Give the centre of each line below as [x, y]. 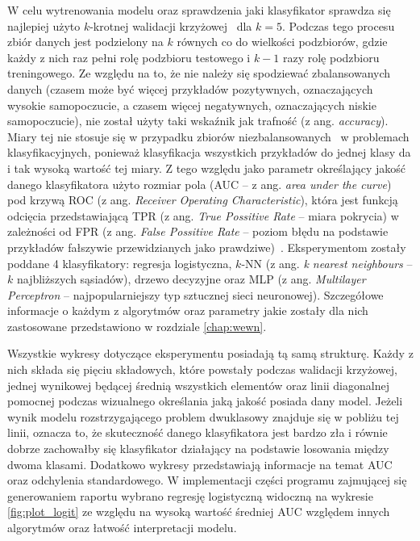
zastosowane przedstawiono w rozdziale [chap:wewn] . [137, 326]
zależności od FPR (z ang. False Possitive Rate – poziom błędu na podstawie [198, 231]
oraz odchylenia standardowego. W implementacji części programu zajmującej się [207, 480]
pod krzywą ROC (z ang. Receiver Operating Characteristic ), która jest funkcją [203, 200]
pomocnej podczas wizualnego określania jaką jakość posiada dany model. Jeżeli [205, 401]
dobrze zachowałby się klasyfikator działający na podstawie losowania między [198, 449]
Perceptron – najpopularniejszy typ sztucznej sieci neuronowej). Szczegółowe [195, 294]
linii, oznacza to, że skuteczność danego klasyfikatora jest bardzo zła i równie [198, 432]
